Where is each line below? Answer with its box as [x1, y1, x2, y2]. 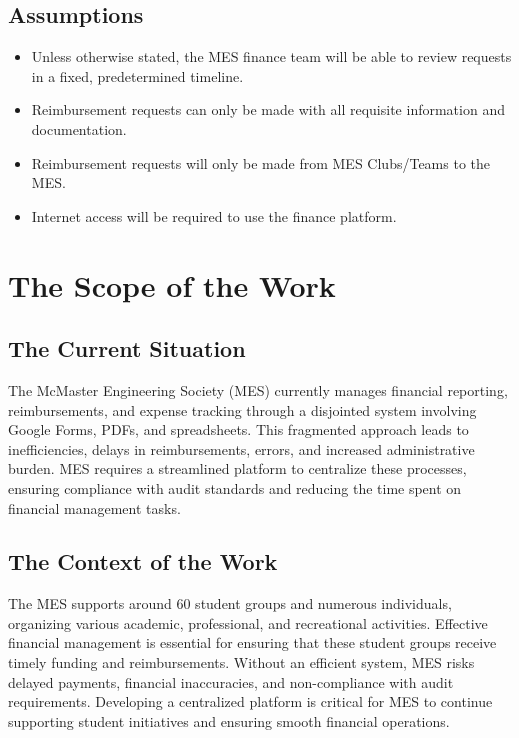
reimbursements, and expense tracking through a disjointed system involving [8, 399, 477, 420]
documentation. [31, 118, 127, 139]
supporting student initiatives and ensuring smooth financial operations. [8, 710, 450, 731]
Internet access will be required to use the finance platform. [31, 205, 397, 226]
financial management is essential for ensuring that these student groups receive [8, 632, 497, 653]
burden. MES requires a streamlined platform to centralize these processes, [8, 458, 467, 479]
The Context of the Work [8, 546, 278, 577]
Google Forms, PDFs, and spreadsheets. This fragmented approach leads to [8, 419, 469, 440]
